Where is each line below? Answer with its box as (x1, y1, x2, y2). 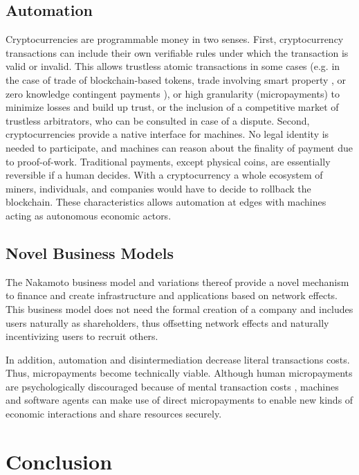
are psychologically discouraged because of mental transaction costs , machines (6, 379, 339, 393)
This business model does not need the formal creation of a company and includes (6, 301, 353, 316)
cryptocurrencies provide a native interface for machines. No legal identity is (6, 127, 329, 141)
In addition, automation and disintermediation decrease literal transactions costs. (6, 352, 350, 366)
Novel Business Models (6, 242, 174, 263)
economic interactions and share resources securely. (6, 406, 222, 421)
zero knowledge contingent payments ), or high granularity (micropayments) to (6, 86, 340, 100)
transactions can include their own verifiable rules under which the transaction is (6, 45, 349, 60)
